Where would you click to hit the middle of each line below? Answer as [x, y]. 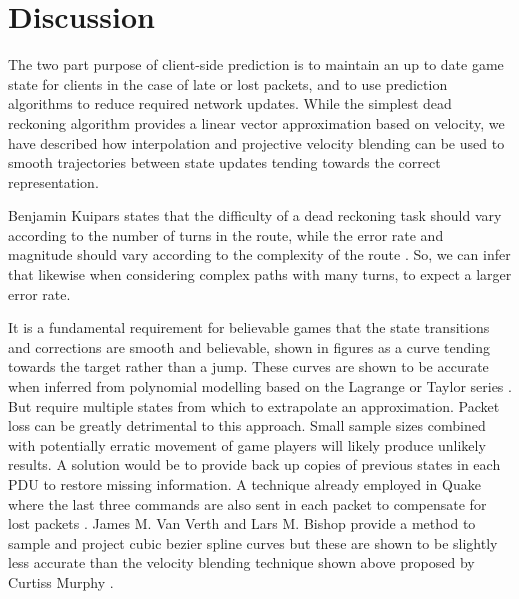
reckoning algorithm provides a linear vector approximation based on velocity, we [256, 122]
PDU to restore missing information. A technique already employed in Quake [244, 484]
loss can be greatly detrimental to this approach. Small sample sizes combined [247, 425]
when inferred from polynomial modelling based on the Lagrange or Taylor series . [260, 386]
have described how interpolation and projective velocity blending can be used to [256, 142]
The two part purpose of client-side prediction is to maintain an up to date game [256, 64]
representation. [53, 181]
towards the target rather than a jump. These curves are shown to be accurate [248, 366]
